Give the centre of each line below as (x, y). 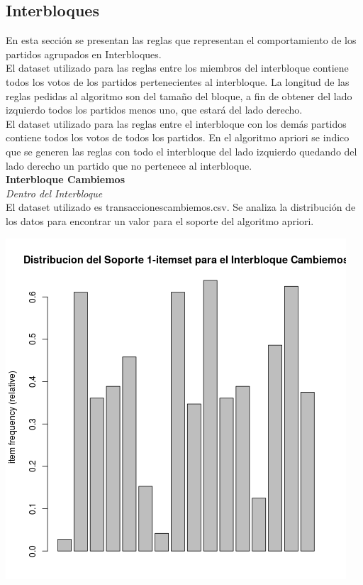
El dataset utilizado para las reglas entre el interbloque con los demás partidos (176, 123)
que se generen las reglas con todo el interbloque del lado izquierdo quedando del (181, 151)
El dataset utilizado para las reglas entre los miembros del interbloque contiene (177, 68)
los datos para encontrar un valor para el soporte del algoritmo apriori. (160, 220)
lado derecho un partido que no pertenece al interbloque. (129, 165)
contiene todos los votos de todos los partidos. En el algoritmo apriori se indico (178, 137)
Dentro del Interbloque (54, 193)
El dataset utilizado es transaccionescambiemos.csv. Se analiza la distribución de (181, 207)
